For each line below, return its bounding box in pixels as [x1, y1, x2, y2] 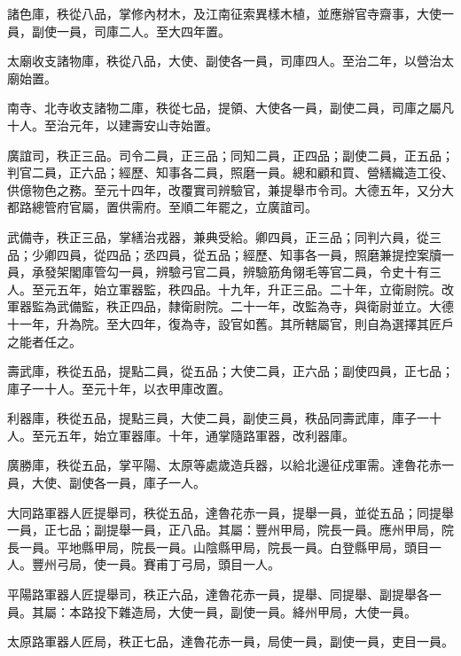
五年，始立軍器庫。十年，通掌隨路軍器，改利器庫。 [56, 426, 355, 444]
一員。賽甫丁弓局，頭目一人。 [105, 555, 280, 574]
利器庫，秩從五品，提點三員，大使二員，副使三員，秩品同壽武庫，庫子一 [7, 409, 429, 427]
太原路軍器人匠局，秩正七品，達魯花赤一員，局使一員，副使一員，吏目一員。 [7, 632, 454, 651]
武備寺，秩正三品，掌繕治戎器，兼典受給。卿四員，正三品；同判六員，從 [7, 227, 429, 246]
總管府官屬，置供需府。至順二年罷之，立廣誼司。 [31, 198, 317, 216]
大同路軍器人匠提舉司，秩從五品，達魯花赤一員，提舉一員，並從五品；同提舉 [7, 503, 454, 521]
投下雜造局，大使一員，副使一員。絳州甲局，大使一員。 [93, 602, 417, 621]
